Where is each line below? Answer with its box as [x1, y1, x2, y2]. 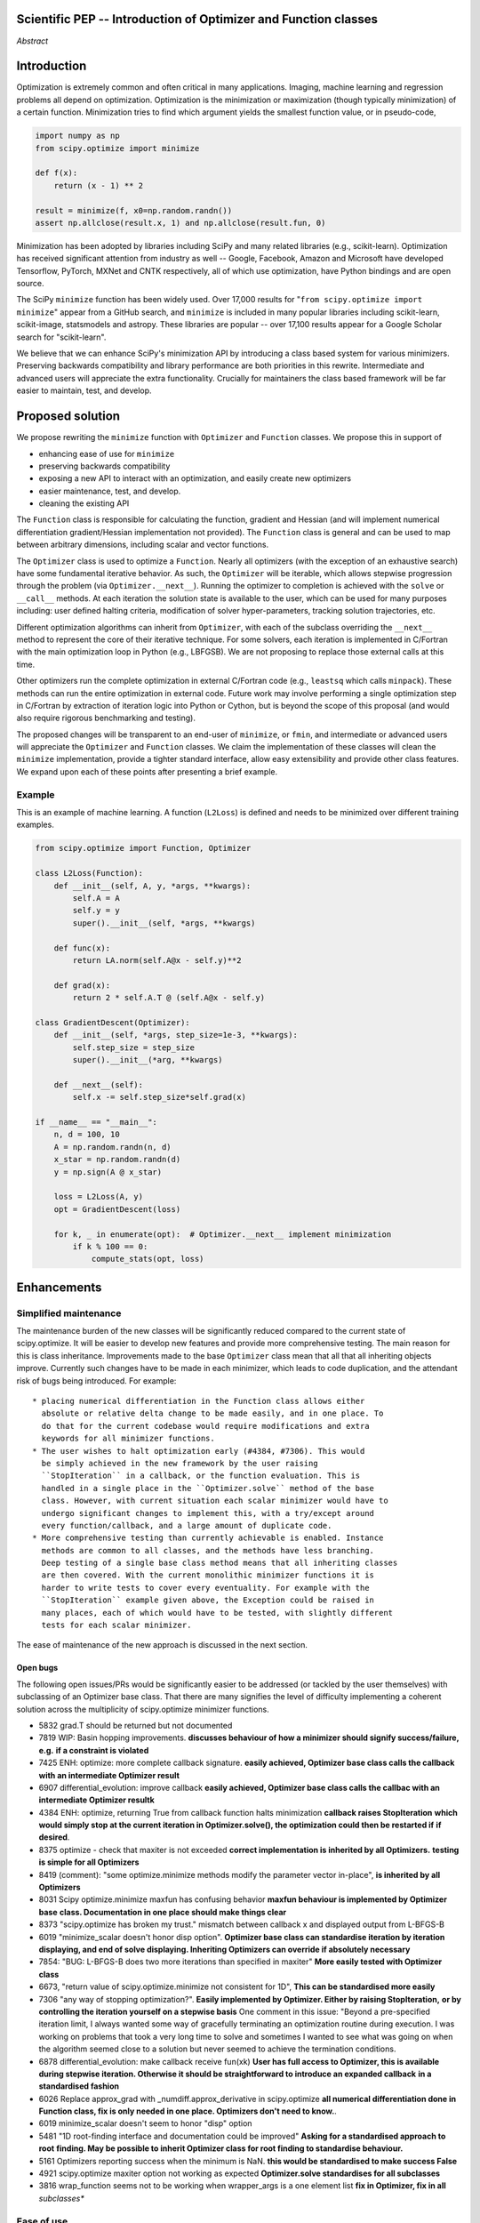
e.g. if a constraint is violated [38, 1745, 149, 1755]
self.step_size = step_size [72, 1042, 196, 1053]
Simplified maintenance [16, 1307, 122, 1320]
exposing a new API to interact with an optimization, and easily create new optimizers [38, 473, 352, 484]
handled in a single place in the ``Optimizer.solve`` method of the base [41, 1483, 375, 1493]
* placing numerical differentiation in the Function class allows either [32, 1396, 365, 1406]
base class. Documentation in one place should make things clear [38, 1906, 287, 1917]
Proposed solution [16, 409, 120, 424]
